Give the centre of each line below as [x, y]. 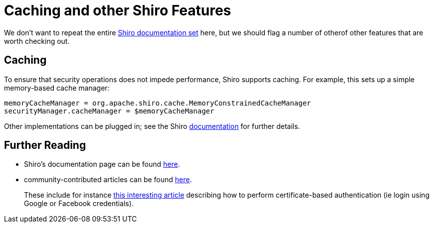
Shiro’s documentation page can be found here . [102, 164]
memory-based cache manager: [57, 88]
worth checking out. [37, 41]
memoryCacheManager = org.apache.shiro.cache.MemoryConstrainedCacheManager [158, 103]
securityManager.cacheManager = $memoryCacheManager [109, 111]
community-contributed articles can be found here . [108, 180]
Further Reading [45, 145]
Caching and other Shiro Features [118, 10]
